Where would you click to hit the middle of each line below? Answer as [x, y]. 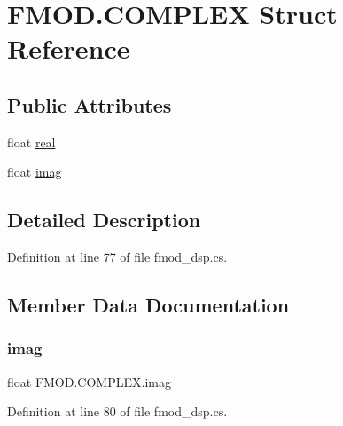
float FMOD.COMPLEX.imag [89, 381]
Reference [69, 48]
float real [31, 142]
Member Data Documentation [148, 305]
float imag [35, 172]
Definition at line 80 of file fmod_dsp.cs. [117, 411]
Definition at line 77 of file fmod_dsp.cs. [117, 257]
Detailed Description [104, 220]
